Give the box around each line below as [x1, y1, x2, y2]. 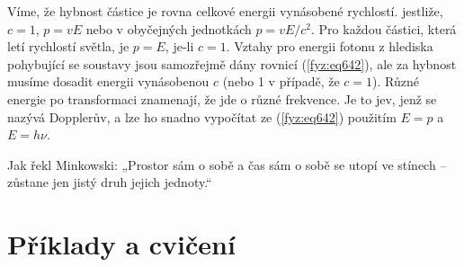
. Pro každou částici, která [311, 19, 457, 38]
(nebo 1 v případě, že [222, 72, 340, 91]
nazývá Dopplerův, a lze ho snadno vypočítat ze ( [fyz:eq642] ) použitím [7, 107, 397, 126]
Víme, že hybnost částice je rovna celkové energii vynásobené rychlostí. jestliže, [7, 2, 443, 20]
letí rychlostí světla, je [7, 37, 129, 56]
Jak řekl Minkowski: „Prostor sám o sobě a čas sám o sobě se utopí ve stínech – [7, 155, 447, 174]
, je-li [165, 37, 194, 56]
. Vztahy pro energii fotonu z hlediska [226, 37, 433, 56]
